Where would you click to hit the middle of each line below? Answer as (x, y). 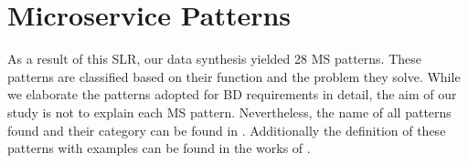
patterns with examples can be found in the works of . (159, 148)
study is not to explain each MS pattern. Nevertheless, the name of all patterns (229, 112)
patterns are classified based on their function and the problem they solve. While (234, 76)
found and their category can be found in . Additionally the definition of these (227, 130)
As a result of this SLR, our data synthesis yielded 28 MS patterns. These (214, 59)
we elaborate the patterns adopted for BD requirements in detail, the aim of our (232, 94)
